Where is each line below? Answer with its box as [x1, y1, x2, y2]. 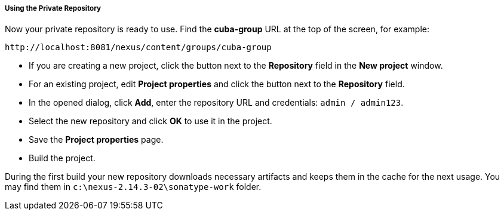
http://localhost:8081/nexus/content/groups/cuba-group [5, 42, 272, 53]
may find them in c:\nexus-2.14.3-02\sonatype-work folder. [5, 182, 262, 192]
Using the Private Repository [5, 4, 102, 13]
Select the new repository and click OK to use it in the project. [29, 116, 272, 127]
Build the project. [29, 153, 96, 164]
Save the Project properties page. [29, 134, 164, 145]
